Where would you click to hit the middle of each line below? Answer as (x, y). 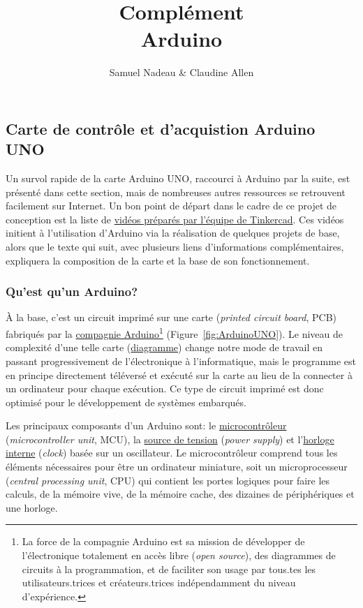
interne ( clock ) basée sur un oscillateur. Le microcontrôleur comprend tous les (172, 453)
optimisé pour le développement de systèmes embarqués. (126, 402)
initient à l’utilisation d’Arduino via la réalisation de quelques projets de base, (173, 233)
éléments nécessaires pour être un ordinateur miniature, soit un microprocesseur (177, 467)
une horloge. (32, 507)
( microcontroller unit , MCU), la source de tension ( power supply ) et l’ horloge (170, 439)
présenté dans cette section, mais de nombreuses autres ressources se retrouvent (176, 192)
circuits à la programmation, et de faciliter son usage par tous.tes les (169, 569)
